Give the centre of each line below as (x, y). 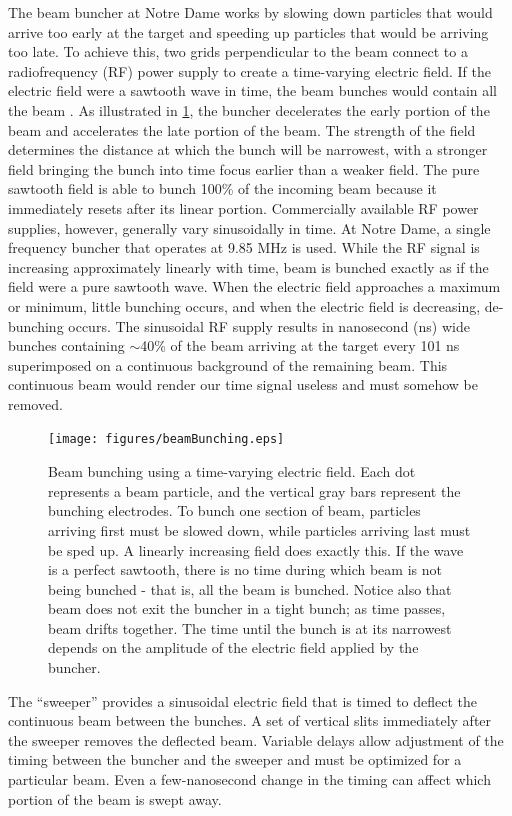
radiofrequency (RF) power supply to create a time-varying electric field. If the (249, 70)
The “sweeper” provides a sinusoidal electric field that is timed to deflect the (243, 700)
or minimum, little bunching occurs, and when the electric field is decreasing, (244, 305)
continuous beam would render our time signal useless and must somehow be (243, 384)
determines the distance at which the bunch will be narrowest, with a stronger (248, 149)
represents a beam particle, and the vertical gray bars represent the (254, 490)
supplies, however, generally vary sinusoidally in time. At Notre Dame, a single (249, 227)
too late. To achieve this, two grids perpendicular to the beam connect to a (238, 51)
